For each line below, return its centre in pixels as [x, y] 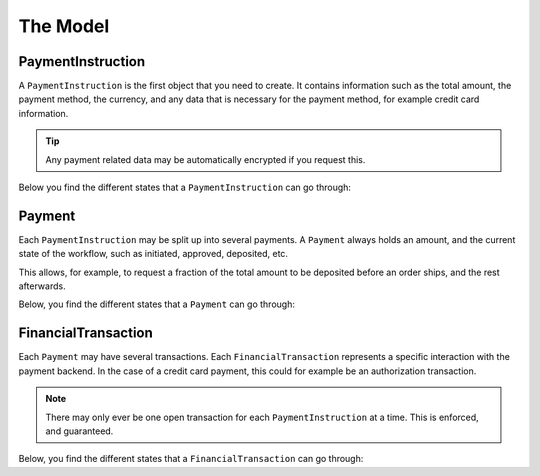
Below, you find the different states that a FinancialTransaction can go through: [191, 459]
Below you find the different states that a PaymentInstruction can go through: [185, 187]
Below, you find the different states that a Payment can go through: [156, 304]
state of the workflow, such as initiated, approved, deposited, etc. [153, 254]
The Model [64, 26]
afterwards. [42, 286]
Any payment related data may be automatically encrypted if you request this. [205, 159]
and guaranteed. [79, 431]
